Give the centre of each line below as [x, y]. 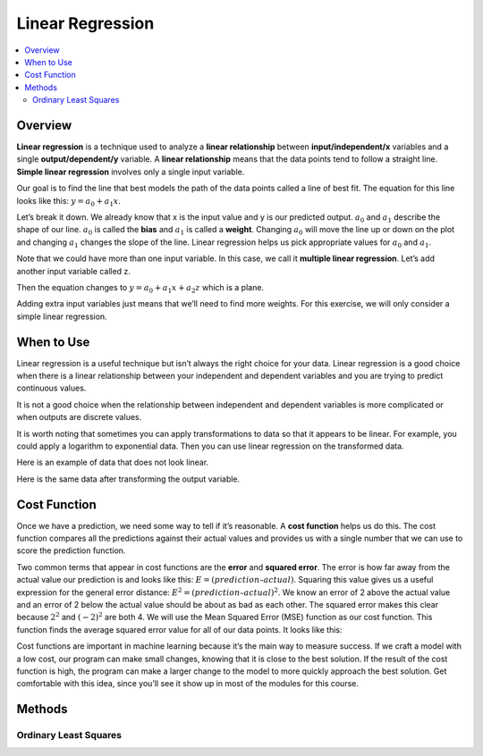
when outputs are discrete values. [79, 417]
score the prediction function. [71, 550]
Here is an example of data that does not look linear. [113, 462]
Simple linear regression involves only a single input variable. [131, 172]
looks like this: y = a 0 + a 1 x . [68, 202]
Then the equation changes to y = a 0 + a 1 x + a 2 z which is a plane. [140, 288]
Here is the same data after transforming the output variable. [128, 479]
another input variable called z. [74, 271]
